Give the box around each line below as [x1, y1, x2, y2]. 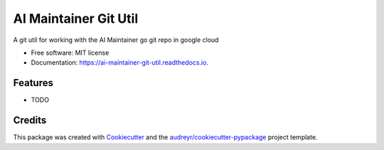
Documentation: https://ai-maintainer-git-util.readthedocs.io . [31, 58, 209, 67]
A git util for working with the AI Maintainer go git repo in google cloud [13, 36, 219, 44]
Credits [13, 114, 47, 127]
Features [13, 77, 53, 89]
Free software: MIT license [31, 48, 110, 57]
